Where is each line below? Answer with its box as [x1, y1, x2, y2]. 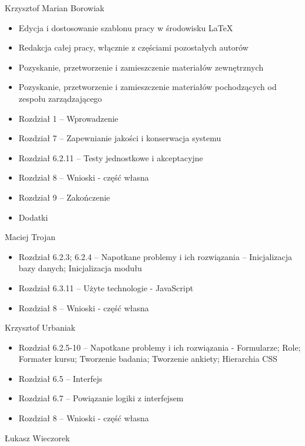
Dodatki [18, 211, 48, 223]
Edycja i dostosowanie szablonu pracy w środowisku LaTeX [18, 21, 233, 34]
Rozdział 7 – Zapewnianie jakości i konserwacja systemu [18, 132, 221, 144]
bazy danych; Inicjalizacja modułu [18, 262, 142, 274]
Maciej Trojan [5, 231, 56, 243]
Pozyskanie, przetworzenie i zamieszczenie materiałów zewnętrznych [18, 61, 264, 73]
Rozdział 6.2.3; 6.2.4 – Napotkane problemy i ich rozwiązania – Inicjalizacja [18, 250, 293, 262]
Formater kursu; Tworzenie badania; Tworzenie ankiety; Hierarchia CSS [18, 352, 278, 365]
